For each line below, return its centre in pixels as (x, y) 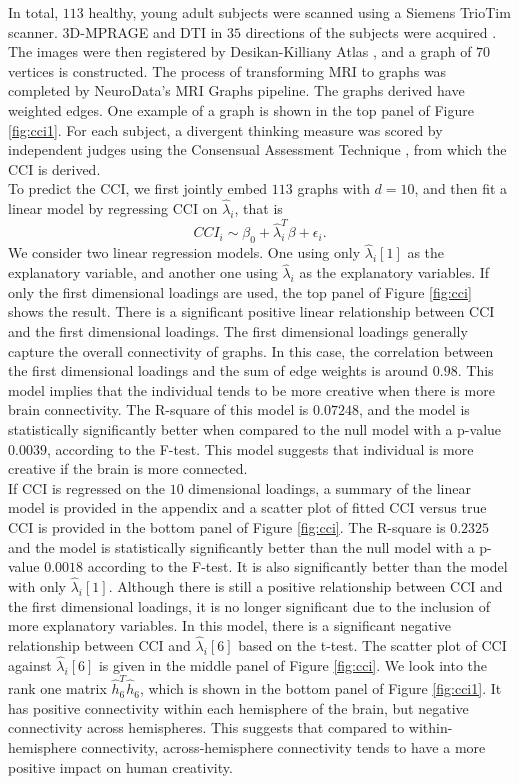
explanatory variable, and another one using (143, 272)
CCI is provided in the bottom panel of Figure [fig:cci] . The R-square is (227, 527)
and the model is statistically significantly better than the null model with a (241, 546)
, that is (258, 208)
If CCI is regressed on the (86, 487)
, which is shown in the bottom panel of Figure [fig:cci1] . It (320, 688)
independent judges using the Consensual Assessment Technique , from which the (257, 149)
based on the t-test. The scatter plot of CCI (372, 645)
